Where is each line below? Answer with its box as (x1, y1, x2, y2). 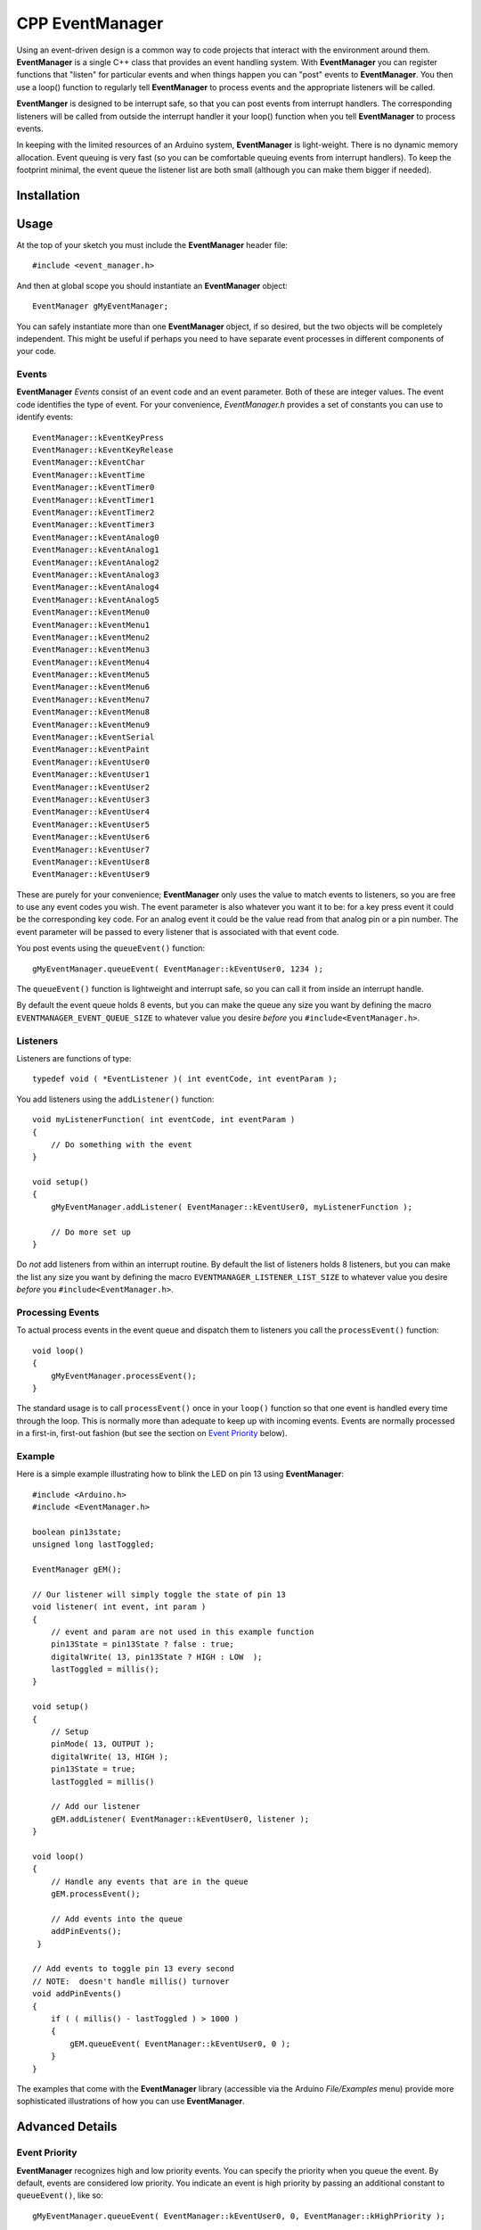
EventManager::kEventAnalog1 (32, 545, 159, 555)
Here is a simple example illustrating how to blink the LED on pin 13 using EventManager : (16, 1468, 345, 1480)
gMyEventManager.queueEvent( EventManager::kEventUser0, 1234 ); (32, 963, 324, 974)
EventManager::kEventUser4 (32, 807, 151, 817)
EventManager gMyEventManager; (32, 301, 169, 311)
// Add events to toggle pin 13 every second (32, 1963, 235, 1974)
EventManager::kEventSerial (32, 732, 155, 742)
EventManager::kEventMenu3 (32, 645, 151, 655)
